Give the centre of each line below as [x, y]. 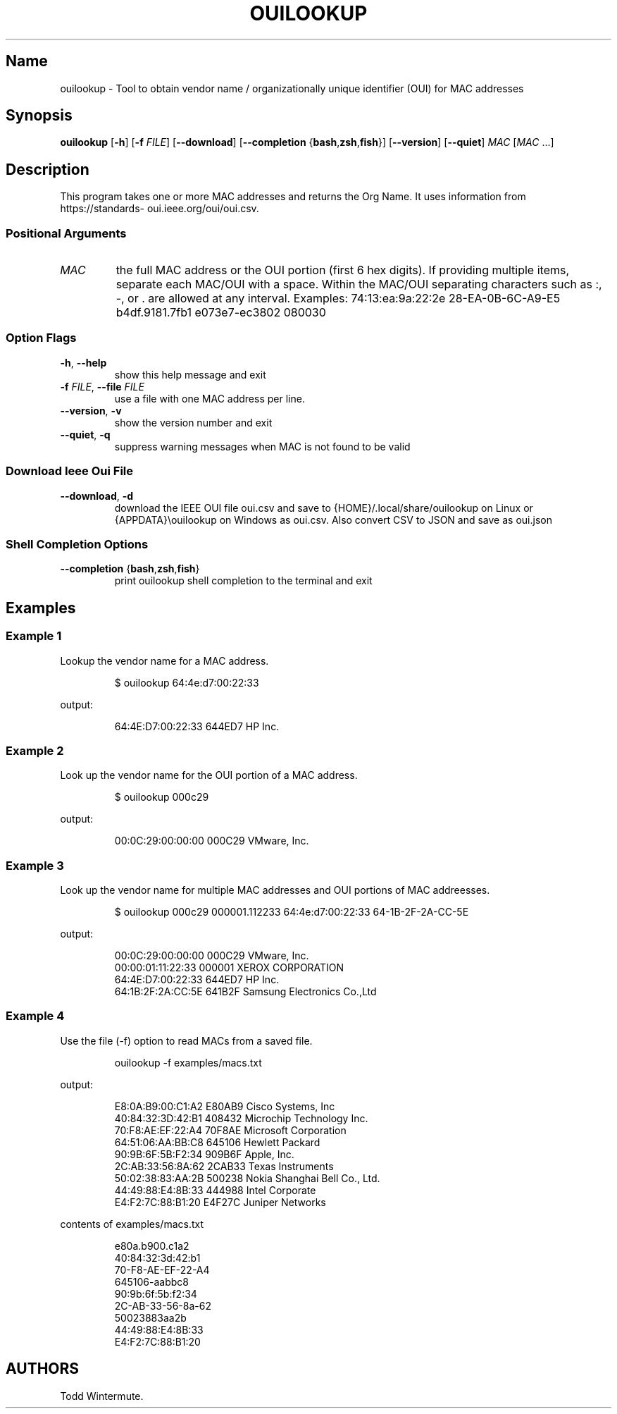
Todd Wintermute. [102, 1396]
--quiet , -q [85, 434]
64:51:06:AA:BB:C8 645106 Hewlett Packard [217, 1142]
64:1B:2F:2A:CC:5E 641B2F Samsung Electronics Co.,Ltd [245, 991]
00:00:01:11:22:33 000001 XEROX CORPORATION [229, 967]
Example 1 [34, 636]
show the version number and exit [193, 422]
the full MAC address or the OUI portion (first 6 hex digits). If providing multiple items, [343, 270]
